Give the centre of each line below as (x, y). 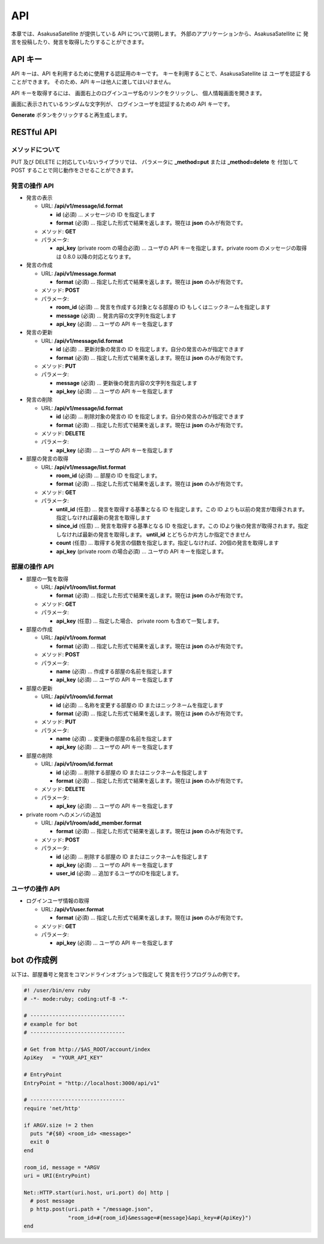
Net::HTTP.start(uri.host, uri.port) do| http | (97, 1192)
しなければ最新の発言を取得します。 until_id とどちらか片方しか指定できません (153, 534)
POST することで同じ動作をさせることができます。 (74, 170)
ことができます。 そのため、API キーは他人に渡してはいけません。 (92, 82)
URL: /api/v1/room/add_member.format (91, 823)
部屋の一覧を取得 (47, 579)
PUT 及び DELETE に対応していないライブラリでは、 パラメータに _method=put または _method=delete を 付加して (155, 162)
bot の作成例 (34, 960)
